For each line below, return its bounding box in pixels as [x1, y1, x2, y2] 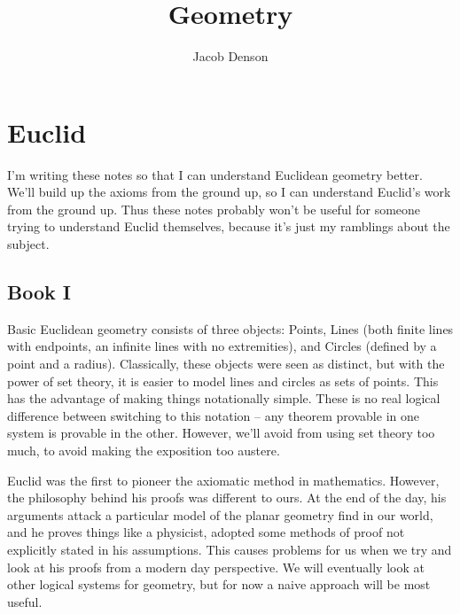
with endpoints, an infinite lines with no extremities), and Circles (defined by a [7, 337, 437, 355]
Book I [7, 278, 71, 306]
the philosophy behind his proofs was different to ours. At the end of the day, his [7, 488, 447, 507]
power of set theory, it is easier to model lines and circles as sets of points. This [7, 371, 439, 390]
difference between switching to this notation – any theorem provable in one [7, 406, 419, 424]
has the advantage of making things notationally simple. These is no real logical [7, 389, 441, 408]
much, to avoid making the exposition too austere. [7, 440, 280, 459]
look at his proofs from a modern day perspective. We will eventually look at [7, 557, 425, 576]
